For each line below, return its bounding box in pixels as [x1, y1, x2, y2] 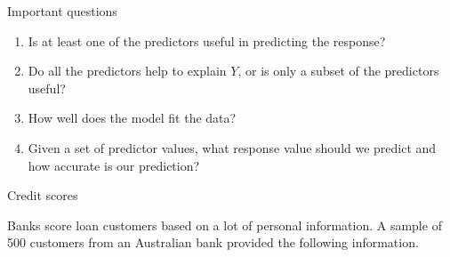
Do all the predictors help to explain [28, 61, 227, 80]
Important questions [7, 2, 117, 20]
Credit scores [7, 186, 78, 205]
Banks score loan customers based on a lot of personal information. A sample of [7, 215, 442, 234]
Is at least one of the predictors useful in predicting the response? [28, 31, 386, 50]
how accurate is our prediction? [28, 156, 200, 174]
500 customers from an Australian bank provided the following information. [7, 233, 419, 252]
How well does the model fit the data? [28, 108, 237, 127]
